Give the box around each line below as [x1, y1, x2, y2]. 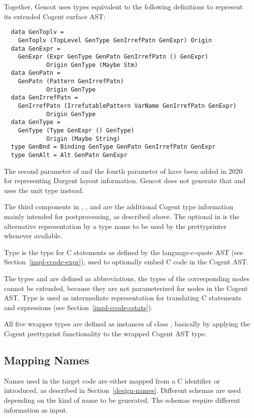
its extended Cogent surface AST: [4, 11, 106, 21]
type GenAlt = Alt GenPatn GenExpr [11, 152, 127, 159]
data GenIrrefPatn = [11, 94, 78, 101]
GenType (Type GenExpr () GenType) [18, 127, 134, 134]
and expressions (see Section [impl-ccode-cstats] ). [4, 302, 153, 312]
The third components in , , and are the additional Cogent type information [4, 201, 233, 212]
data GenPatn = [11, 69, 61, 77]
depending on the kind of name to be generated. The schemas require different [4, 394, 241, 405]
